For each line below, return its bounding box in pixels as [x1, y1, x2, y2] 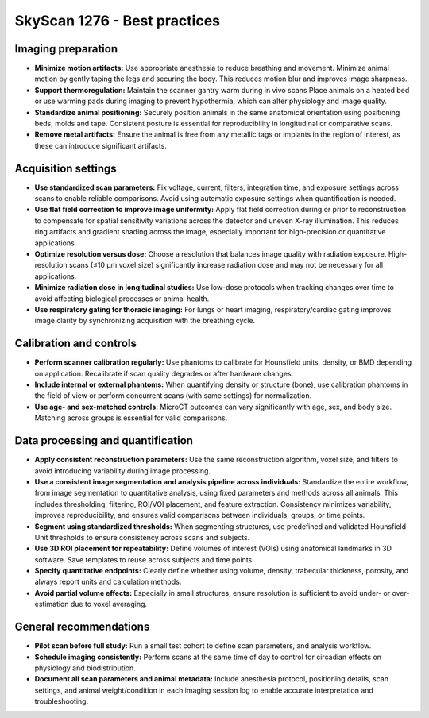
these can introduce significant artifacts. [34, 141, 167, 150]
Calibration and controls [14, 337, 137, 350]
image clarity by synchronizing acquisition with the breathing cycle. [34, 316, 256, 326]
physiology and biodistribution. [34, 663, 137, 673]
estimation [34, 600, 69, 609]
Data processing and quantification [14, 434, 194, 448]
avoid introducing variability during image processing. [34, 465, 211, 476]
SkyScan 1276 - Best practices [14, 12, 220, 29]
